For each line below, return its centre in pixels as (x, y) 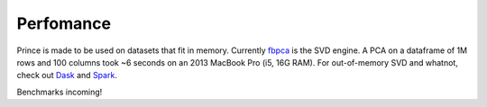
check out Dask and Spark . (67, 76)
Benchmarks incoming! (60, 92)
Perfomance (64, 23)
